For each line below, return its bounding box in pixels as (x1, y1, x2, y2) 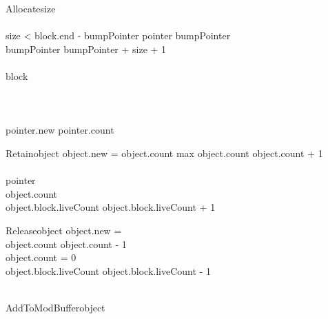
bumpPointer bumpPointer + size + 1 (6, 41, 167, 56)
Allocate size (6, 1, 56, 15)
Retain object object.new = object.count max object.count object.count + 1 (6, 145, 323, 160)
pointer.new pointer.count (6, 123, 114, 137)
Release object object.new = (6, 223, 122, 237)
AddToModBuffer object (6, 300, 105, 314)
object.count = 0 (6, 250, 76, 265)
